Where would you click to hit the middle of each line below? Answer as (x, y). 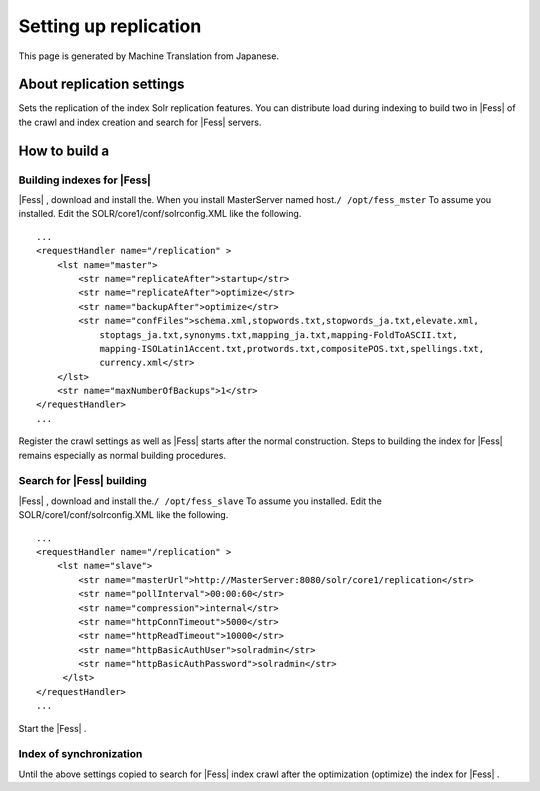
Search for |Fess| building (82, 481)
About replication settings (101, 84)
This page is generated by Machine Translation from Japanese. (149, 56)
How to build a (64, 150)
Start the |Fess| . (52, 728)
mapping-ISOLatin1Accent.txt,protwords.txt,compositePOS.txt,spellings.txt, (292, 348)
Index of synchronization (80, 754)
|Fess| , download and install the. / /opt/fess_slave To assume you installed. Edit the (200, 501)
